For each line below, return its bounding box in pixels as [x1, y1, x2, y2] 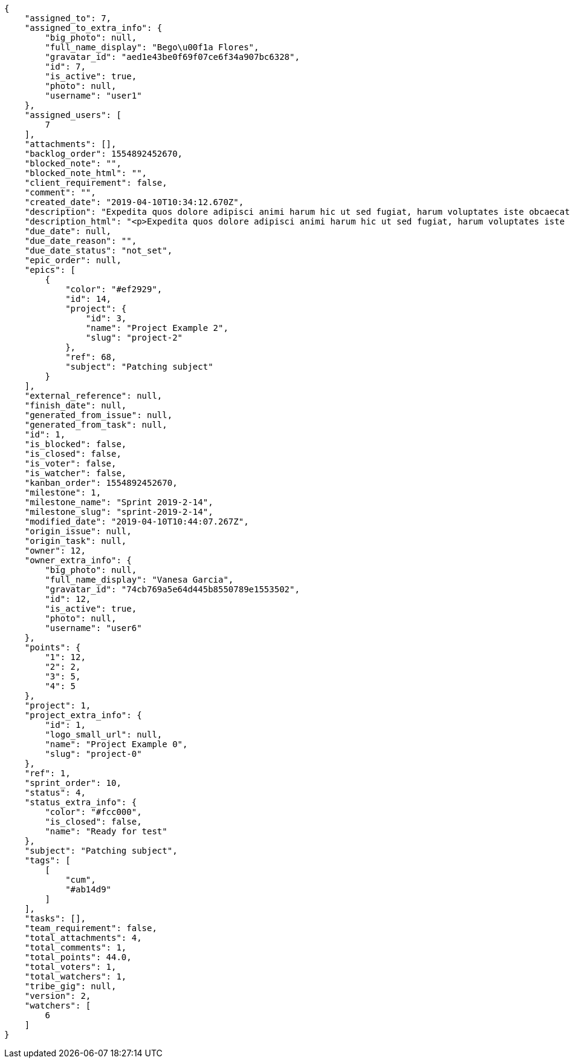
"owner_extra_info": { [24, 555, 132, 565]
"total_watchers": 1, [24, 972, 127, 981]
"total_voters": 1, [24, 962, 117, 972]
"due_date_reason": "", [24, 236, 137, 246]
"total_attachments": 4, [24, 933, 142, 943]
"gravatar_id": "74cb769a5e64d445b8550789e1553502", [45, 584, 300, 594]
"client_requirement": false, [24, 178, 167, 188]
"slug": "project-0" [45, 749, 142, 759]
